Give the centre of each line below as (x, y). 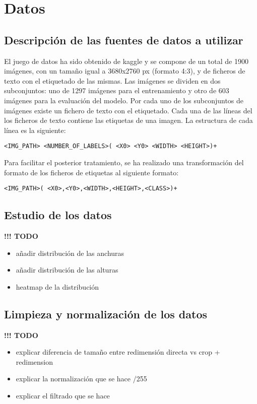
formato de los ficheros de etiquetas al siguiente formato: (91, 172)
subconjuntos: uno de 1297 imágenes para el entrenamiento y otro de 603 (117, 90)
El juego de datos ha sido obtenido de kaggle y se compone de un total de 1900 (126, 61)
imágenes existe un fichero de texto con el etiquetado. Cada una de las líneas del (128, 110)
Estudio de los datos (58, 215)
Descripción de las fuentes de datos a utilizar (124, 40)
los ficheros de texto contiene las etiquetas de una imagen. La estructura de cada (128, 120)
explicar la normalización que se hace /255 (81, 379)
